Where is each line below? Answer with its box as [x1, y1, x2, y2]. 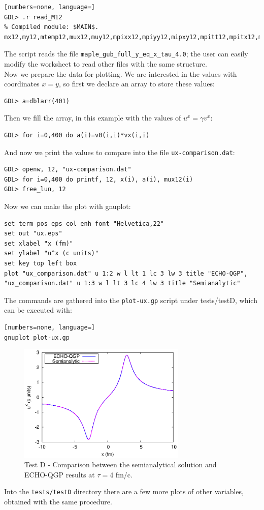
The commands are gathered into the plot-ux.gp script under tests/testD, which [4, 294, 257, 305]
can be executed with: [4, 305, 72, 315]
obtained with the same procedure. [4, 496, 112, 507]
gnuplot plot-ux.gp [4, 334, 70, 341]
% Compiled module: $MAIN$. [4, 23, 99, 31]
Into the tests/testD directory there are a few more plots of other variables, [4, 486, 244, 497]
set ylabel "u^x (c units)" [4, 250, 99, 257]
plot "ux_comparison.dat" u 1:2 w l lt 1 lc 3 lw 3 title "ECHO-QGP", [4, 269, 248, 277]
